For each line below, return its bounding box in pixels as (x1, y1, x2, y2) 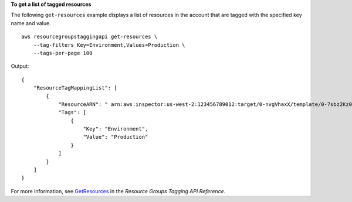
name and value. (11, 19, 51, 26)
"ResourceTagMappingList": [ (33, 85, 117, 91)
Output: (11, 63, 29, 70)
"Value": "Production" (83, 133, 148, 141)
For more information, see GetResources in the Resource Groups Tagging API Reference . (11, 187, 226, 194)
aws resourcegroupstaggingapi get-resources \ (21, 33, 158, 40)
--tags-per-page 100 (33, 50, 93, 56)
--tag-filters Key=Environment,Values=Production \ (33, 42, 185, 48)
